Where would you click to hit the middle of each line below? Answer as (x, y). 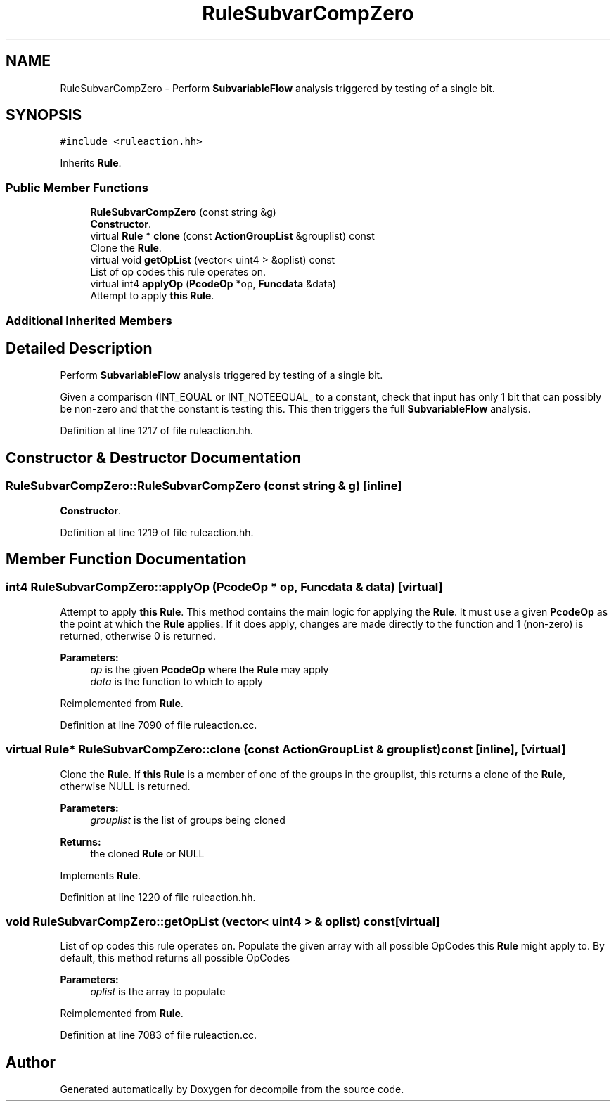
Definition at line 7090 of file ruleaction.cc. (159, 725)
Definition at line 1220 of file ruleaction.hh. (158, 897)
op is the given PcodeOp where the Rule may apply (210, 669)
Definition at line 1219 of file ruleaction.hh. (157, 532)
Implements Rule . (101, 875)
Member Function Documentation (126, 559)
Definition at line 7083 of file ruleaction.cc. (159, 1035)
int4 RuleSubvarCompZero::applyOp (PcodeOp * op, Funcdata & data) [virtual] (224, 587)
